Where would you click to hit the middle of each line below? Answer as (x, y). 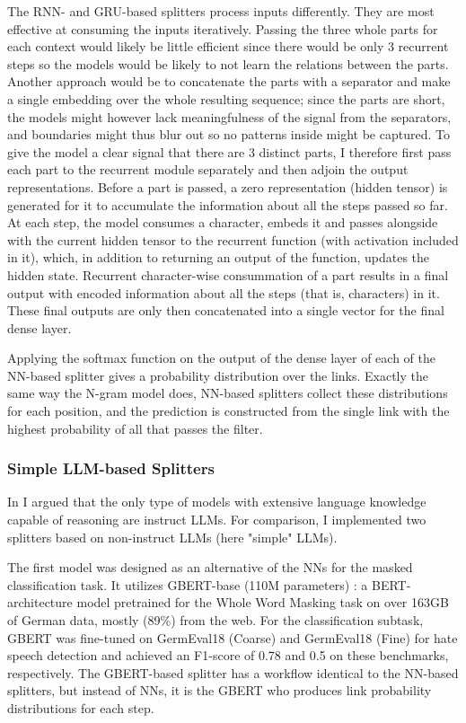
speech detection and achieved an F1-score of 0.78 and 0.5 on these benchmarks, (228, 655)
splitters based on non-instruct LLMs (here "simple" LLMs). (172, 537)
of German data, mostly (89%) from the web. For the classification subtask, (215, 620)
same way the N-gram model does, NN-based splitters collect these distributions (228, 393)
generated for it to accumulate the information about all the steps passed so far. (228, 204)
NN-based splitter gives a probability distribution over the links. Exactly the (218, 375)
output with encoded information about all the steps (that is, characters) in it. (224, 292)
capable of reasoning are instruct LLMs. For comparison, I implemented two (217, 520)
